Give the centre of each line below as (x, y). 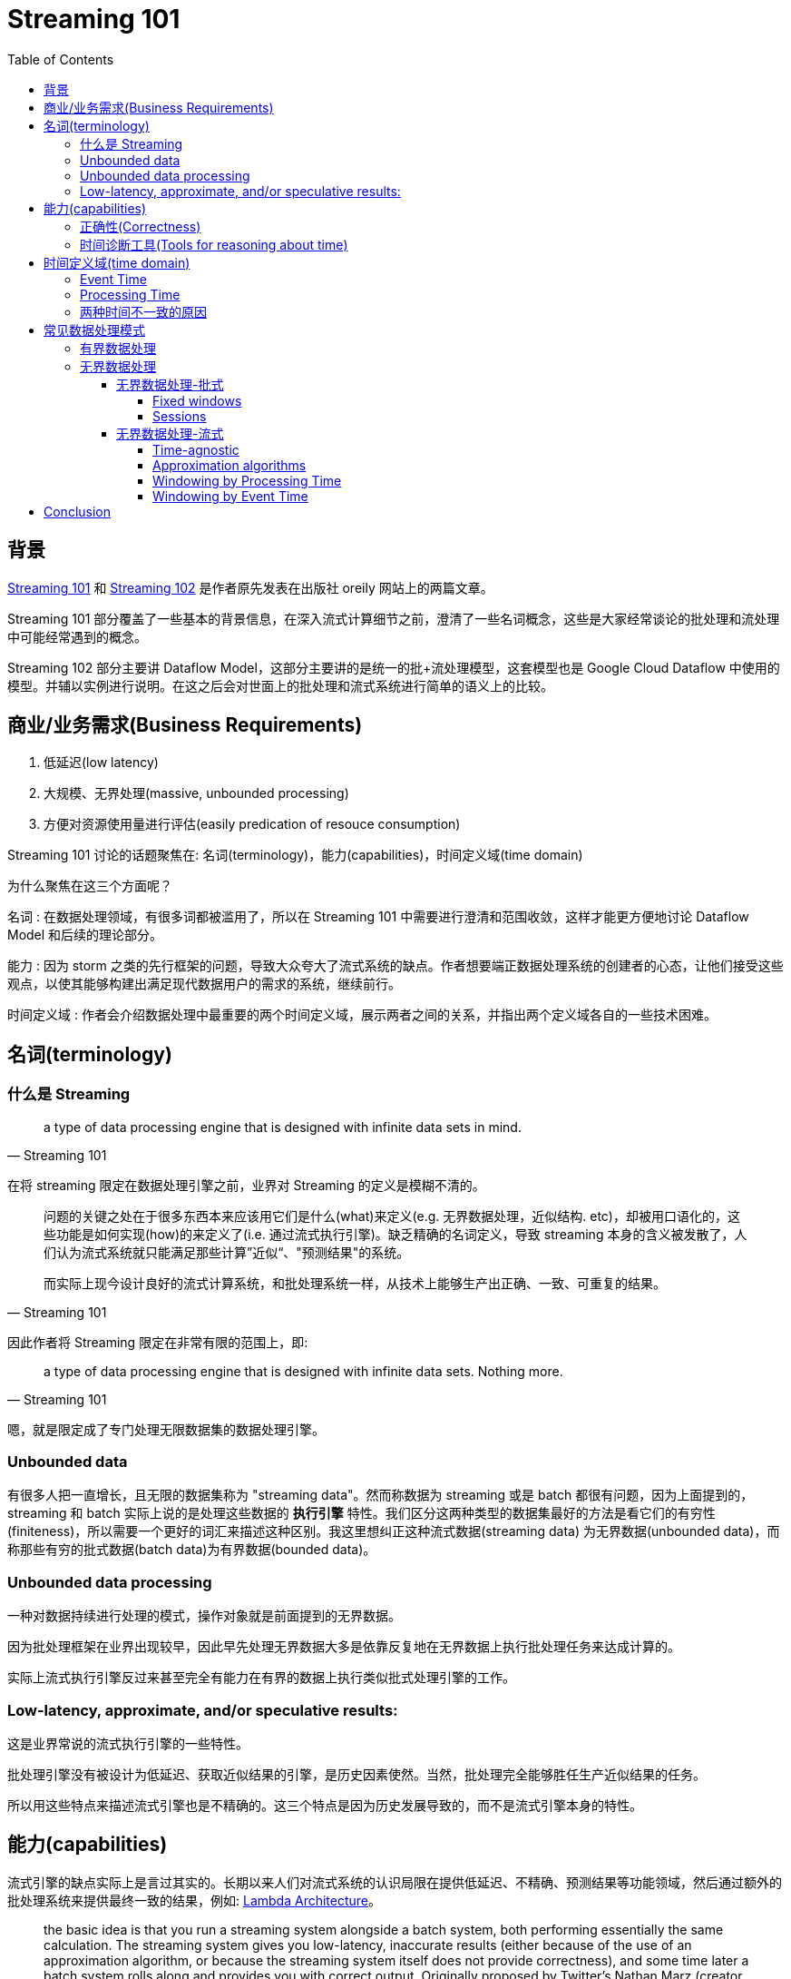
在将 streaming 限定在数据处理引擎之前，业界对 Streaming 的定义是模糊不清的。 (246, 1185)
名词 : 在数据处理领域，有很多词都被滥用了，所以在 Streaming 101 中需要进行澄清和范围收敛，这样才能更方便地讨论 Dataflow (378, 917)
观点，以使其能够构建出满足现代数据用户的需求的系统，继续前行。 (204, 984)
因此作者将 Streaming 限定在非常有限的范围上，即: (158, 1342)
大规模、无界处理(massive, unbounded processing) (196, 793)
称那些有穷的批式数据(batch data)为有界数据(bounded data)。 (192, 1550)
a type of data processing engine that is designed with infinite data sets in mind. (283, 1127)
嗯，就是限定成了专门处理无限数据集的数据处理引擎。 (166, 1429)
